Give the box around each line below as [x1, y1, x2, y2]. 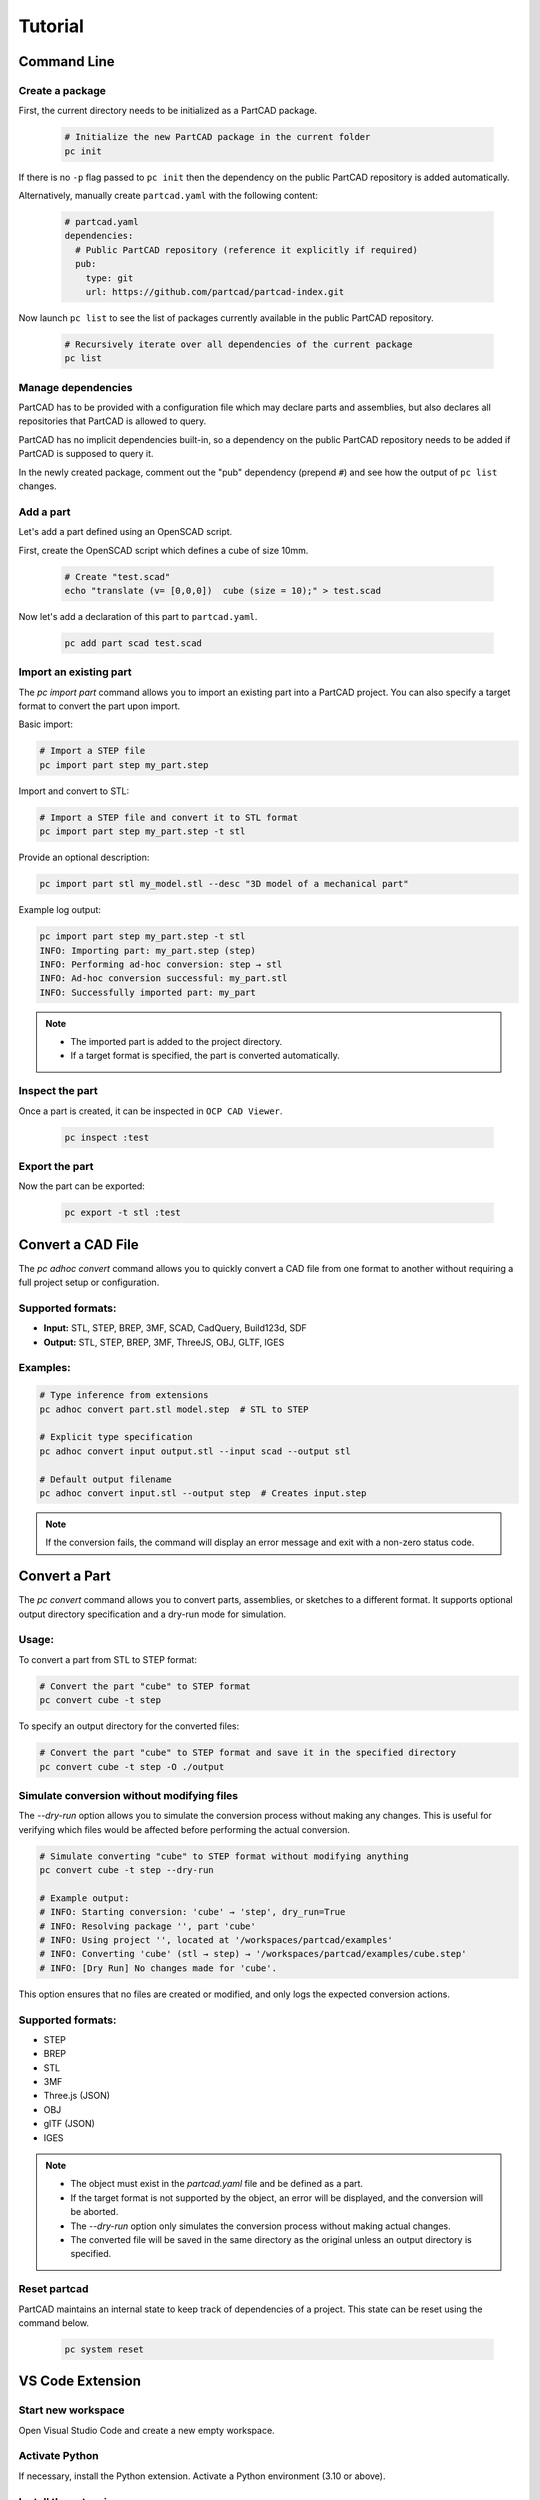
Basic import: [18, 718, 74, 730]
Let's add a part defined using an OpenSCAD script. [18, 526, 233, 538]
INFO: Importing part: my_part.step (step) [39, 945, 257, 956]
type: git [85, 272, 134, 284]
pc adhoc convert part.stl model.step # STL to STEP [39, 1403, 309, 1415]
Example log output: [18, 904, 102, 916]
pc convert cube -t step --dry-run [39, 1865, 214, 1876]
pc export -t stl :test [64, 1207, 182, 1219]
